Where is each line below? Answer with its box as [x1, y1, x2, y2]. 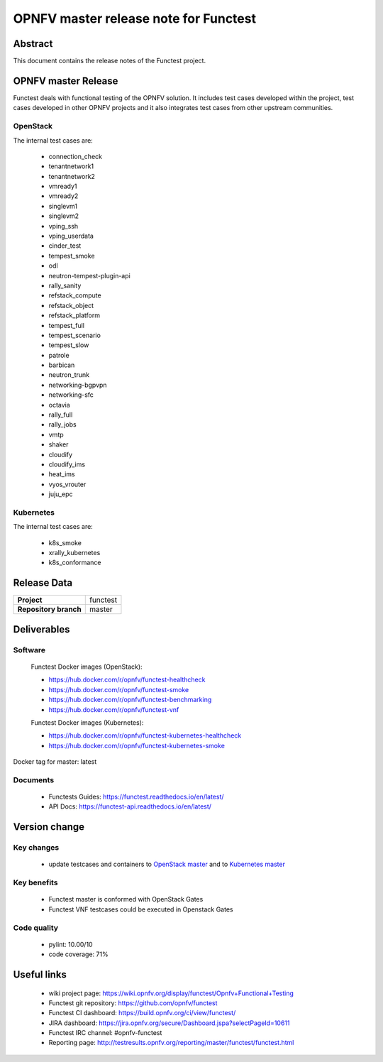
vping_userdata [48, 231, 94, 241]
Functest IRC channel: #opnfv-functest [48, 1029, 162, 1037]
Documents [13, 774, 55, 784]
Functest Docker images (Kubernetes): [30, 718, 144, 727]
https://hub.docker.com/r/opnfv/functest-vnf [48, 705, 179, 713]
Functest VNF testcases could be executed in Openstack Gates [48, 905, 233, 914]
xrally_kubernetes [48, 549, 101, 557]
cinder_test [48, 241, 82, 250]
